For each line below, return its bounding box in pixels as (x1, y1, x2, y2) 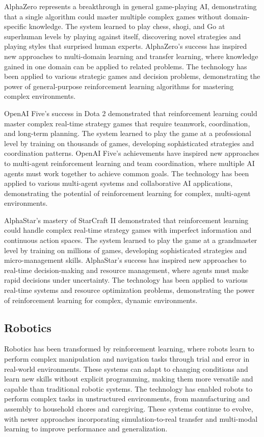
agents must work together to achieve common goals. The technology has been (4, 168, 249, 178)
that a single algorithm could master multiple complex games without (4, 11, 222, 21)
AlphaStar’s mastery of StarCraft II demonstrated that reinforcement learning (4, 214, 249, 225)
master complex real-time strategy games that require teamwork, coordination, (4, 118, 250, 128)
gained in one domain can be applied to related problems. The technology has (4, 61, 247, 71)
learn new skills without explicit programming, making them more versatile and (4, 373, 253, 384)
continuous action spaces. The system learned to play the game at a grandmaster (4, 235, 257, 245)
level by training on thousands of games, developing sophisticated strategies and (4, 138, 254, 148)
